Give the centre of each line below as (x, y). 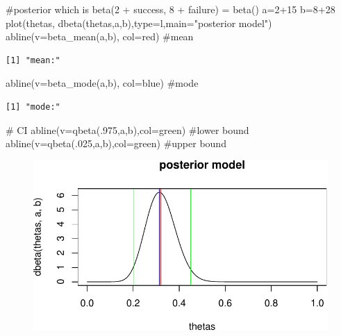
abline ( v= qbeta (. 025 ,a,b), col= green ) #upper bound (116, 143)
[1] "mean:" (33, 60)
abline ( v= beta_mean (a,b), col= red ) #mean (100, 36)
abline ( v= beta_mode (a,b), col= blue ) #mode (102, 83)
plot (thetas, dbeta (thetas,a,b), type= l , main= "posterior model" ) (139, 23)
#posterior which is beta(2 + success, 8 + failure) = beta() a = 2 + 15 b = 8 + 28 (170, 9)
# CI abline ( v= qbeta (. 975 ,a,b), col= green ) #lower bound (127, 129)
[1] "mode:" (33, 107)
